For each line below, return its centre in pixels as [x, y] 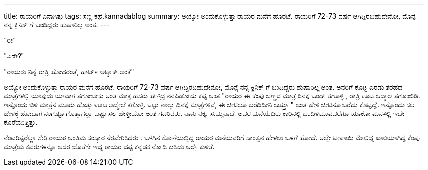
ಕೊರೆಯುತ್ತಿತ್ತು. [21, 122]
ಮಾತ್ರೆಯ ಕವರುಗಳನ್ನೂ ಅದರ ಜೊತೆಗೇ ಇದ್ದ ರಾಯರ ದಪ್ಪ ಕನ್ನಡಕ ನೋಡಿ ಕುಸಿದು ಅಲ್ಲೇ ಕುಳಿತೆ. [109, 146]
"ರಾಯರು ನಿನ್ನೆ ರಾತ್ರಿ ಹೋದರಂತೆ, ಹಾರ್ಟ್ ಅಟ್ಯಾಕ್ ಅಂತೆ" [69, 71]
